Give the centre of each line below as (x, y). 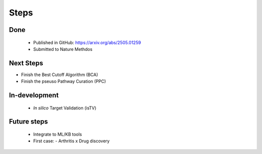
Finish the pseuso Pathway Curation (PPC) (64, 81)
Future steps (28, 122)
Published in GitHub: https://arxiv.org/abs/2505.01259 (87, 42)
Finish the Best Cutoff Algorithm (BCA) (60, 75)
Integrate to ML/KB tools (57, 134)
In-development (34, 95)
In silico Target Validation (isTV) (65, 108)
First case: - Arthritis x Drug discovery (72, 141)
